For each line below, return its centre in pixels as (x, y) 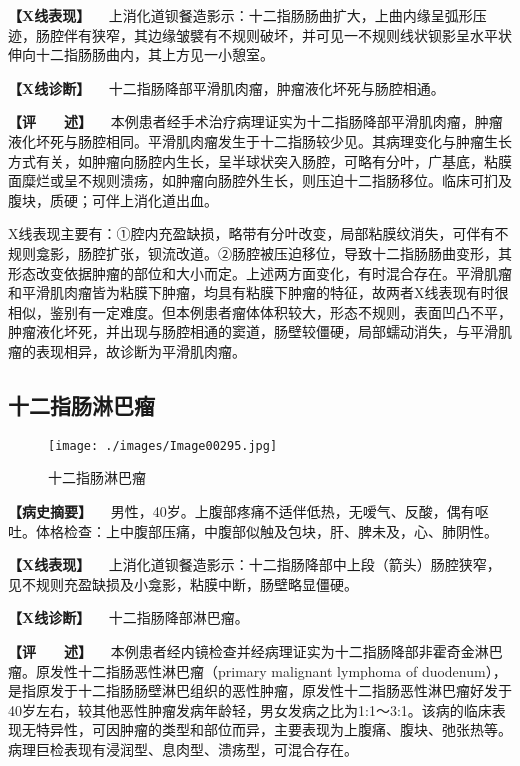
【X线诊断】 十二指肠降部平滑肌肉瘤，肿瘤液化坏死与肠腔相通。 (226, 87)
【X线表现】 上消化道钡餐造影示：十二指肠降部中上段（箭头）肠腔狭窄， (254, 564)
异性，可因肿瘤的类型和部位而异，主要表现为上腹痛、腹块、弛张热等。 (280, 729)
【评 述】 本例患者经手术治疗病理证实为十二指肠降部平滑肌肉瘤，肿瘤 (255, 121)
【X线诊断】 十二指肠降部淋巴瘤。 (128, 617)
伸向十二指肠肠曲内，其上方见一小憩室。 (141, 54)
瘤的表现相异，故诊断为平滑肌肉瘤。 (127, 350)
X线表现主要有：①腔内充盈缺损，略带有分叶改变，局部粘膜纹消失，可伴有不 (258, 233)
